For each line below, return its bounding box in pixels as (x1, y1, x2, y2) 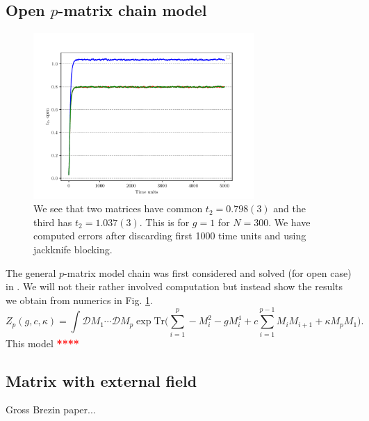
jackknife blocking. (33, 242, 113, 257)
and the (273, 201, 306, 216)
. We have (268, 214, 311, 229)
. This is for (139, 214, 190, 229)
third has (33, 214, 72, 229)
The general (6, 265, 56, 280)
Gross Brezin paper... (6, 402, 96, 417)
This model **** (6, 335, 79, 350)
